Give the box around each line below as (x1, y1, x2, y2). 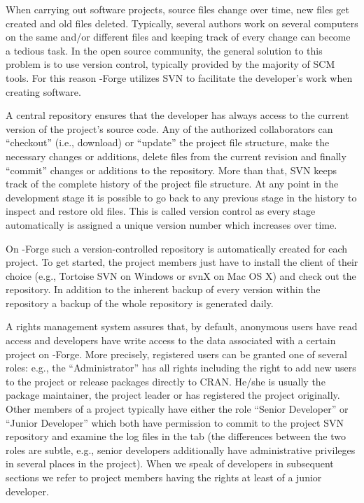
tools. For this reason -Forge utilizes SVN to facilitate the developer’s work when (6, 70, 353, 85)
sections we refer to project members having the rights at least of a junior (6, 470, 322, 484)
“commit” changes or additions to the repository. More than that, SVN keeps (6, 162, 337, 177)
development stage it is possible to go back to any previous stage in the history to (6, 190, 357, 204)
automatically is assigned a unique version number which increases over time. (6, 217, 337, 232)
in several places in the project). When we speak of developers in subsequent (6, 456, 334, 471)
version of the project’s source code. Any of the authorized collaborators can (6, 121, 333, 136)
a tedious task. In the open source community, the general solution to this (6, 43, 323, 57)
